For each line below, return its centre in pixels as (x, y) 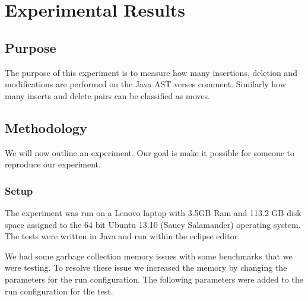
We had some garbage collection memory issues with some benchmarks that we (149, 256)
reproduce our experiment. (53, 164)
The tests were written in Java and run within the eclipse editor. (123, 236)
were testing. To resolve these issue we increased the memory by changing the (146, 267)
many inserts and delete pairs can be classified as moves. (107, 95)
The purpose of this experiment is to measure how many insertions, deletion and (151, 72)
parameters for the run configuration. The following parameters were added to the (154, 279)
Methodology (46, 127)
